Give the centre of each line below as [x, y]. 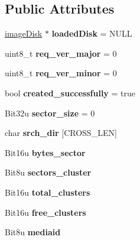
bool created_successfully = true [70, 93]
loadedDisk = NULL [92, 33]
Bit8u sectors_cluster [48, 172]
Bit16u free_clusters [45, 212]
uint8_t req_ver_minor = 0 [61, 73]
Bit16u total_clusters [48, 192]
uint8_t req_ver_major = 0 [61, 53]
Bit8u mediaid [33, 232]
